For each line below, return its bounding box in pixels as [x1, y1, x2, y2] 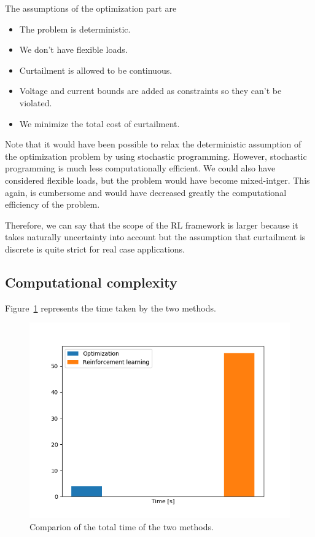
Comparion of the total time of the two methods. [29, 520, 214, 533]
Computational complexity [5, 272, 177, 291]
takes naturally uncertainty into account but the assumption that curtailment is [5, 230, 306, 243]
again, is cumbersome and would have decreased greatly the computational [5, 186, 287, 198]
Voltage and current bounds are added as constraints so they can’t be [19, 84, 282, 97]
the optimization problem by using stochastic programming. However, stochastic [5, 149, 307, 162]
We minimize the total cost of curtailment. [19, 117, 180, 130]
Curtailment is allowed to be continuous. [19, 63, 173, 76]
